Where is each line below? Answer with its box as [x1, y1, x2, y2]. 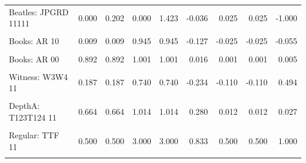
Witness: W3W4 [9, 70, 68, 82]
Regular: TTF [9, 129, 59, 141]
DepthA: [9, 99, 40, 112]
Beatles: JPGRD [9, 5, 69, 18]
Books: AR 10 [9, 35, 59, 47]
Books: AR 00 [9, 52, 59, 65]
